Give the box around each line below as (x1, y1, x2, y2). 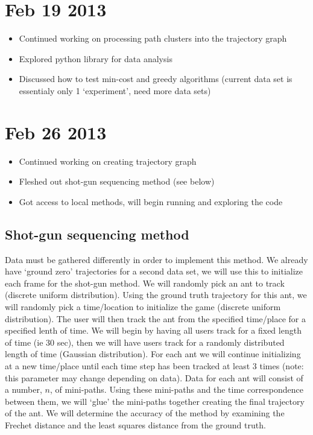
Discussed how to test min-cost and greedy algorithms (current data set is (19, 72, 292, 85)
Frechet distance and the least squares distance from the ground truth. (5, 418, 266, 431)
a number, (5, 383, 42, 396)
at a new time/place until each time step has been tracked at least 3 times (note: (5, 359, 304, 372)
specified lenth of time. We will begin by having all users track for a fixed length (5, 324, 302, 337)
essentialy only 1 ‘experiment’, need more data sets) (19, 84, 211, 97)
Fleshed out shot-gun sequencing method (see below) (19, 175, 215, 188)
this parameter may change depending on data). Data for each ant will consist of (5, 371, 303, 384)
